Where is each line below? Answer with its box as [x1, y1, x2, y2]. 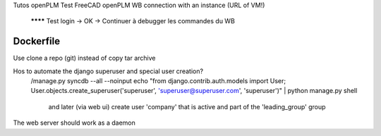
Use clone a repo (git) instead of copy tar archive [13, 54, 156, 63]
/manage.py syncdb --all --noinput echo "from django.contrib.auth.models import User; [30, 77, 286, 85]
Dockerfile [13, 35, 61, 47]
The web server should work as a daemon [13, 118, 135, 127]
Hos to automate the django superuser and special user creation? [13, 67, 204, 75]
